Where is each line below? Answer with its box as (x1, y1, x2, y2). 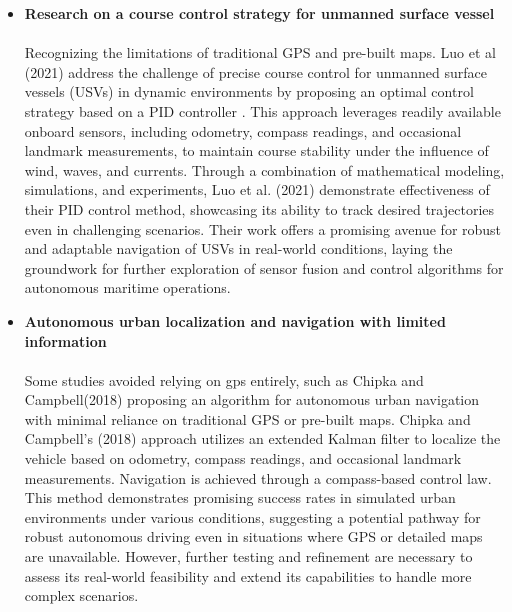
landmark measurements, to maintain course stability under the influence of (24, 140, 489, 161)
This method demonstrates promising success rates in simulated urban (24, 487, 456, 508)
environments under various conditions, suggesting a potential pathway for (24, 506, 481, 527)
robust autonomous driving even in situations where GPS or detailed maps (24, 526, 483, 547)
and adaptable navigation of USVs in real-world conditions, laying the (24, 238, 453, 259)
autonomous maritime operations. (24, 277, 231, 298)
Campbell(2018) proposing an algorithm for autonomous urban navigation (24, 389, 480, 410)
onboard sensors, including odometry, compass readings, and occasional (24, 120, 462, 141)
